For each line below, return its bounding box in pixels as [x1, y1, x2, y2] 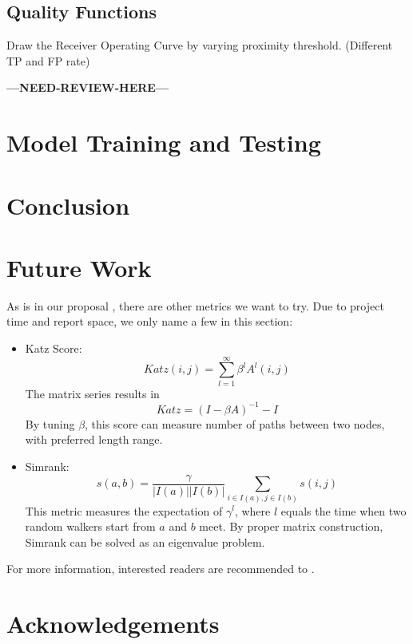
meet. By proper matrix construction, [199, 518, 383, 535]
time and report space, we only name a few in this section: [6, 313, 293, 330]
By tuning [25, 415, 75, 432]
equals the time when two [280, 502, 407, 519]
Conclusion [6, 188, 130, 221]
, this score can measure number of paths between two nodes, [85, 415, 385, 432]
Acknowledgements [6, 607, 220, 640]
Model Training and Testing [6, 126, 321, 159]
